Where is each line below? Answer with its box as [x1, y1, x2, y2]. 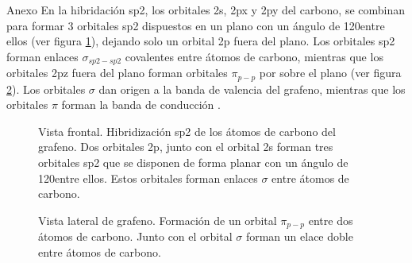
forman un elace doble [245, 228, 353, 245]
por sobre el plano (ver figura [259, 64, 402, 81]
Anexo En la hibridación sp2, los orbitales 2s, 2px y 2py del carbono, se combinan [6, 2, 406, 17]
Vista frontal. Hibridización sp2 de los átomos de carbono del [38, 122, 336, 139]
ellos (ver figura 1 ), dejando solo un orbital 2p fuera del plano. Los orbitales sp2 [6, 33, 395, 49]
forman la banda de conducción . [61, 96, 221, 113]
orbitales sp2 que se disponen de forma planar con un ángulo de [38, 154, 348, 171]
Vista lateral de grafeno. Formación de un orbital [38, 211, 277, 228]
